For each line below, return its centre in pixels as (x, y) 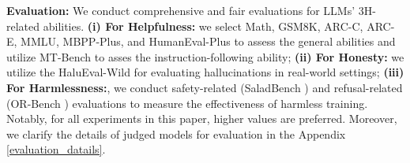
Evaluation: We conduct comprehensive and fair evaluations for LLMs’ (181, 10)
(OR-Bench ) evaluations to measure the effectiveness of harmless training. (187, 103)
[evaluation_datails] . (56, 149)
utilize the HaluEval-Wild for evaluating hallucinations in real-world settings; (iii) (205, 72)
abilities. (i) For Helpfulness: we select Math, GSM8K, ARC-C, (203, 26)
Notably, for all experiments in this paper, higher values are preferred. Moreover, (202, 119)
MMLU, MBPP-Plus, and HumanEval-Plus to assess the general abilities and (208, 41)
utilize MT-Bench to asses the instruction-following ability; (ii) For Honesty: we (205, 56)
